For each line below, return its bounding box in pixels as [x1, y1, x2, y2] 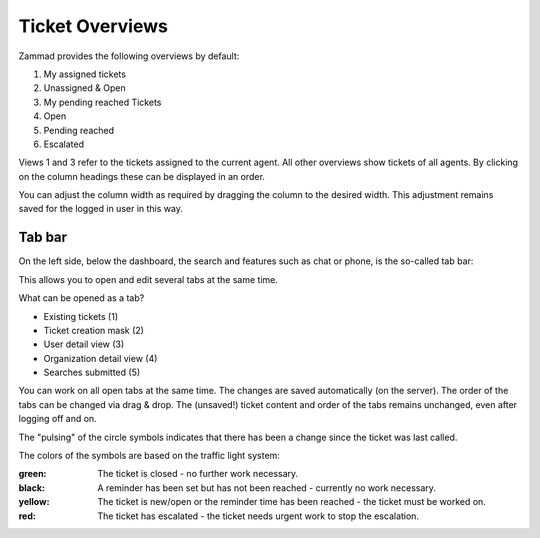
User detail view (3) [43, 338, 125, 350]
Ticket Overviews [18, 15, 169, 37]
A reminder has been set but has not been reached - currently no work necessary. [97, 481, 437, 494]
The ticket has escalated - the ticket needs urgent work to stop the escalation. [97, 510, 420, 522]
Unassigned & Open [43, 82, 126, 94]
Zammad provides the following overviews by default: [18, 50, 240, 62]
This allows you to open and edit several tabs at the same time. [18, 273, 279, 285]
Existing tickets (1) [43, 310, 119, 322]
